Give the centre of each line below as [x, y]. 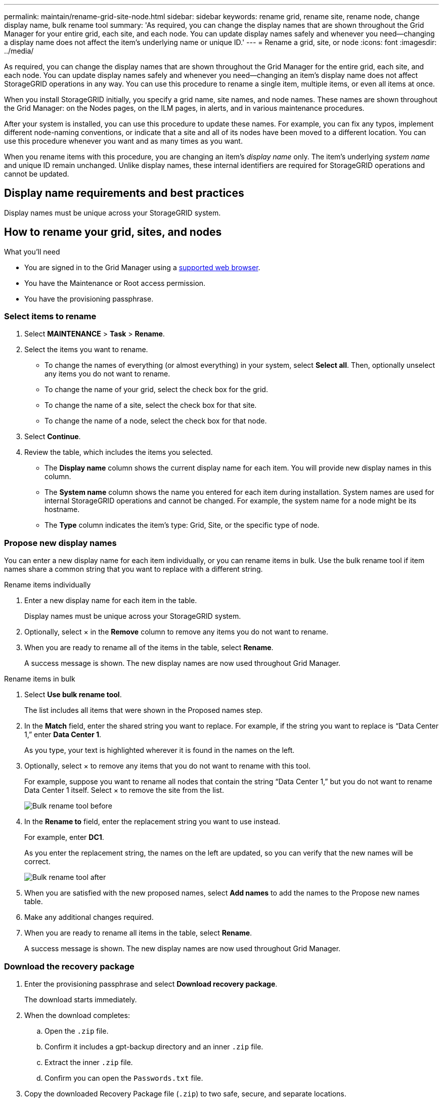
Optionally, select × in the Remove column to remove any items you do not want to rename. [176, 632]
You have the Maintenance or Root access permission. [115, 283]
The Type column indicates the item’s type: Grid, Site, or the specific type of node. [182, 525]
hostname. [62, 510]
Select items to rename [50, 316]
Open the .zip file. [77, 1031]
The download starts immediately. [81, 999]
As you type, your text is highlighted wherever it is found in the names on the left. [160, 750]
